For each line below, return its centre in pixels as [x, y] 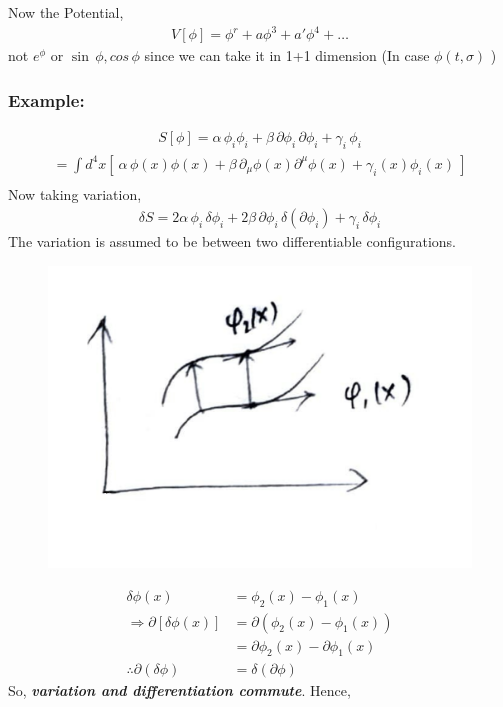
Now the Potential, [66, 12]
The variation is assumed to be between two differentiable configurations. [232, 240]
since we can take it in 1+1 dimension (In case [287, 55]
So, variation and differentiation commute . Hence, [179, 689]
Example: [46, 99]
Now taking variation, [75, 194]
